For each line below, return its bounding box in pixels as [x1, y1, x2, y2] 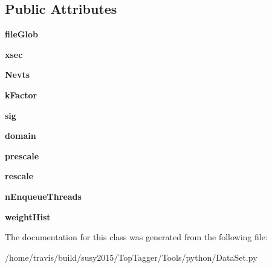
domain [5, 129, 36, 142]
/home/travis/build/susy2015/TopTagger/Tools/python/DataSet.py [5, 250, 257, 263]
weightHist [5, 210, 51, 223]
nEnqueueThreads [5, 190, 82, 202]
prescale [5, 149, 39, 162]
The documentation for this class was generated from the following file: [5, 231, 268, 243]
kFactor [5, 88, 37, 101]
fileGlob [5, 28, 38, 40]
